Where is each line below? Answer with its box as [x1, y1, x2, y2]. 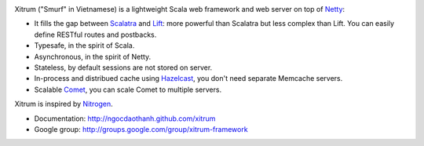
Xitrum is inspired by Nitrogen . [14, 99, 113, 109]
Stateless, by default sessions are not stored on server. [34, 63, 213, 72]
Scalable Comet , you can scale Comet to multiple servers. [34, 85, 222, 94]
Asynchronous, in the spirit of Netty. [34, 52, 152, 61]
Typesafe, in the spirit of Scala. [34, 41, 135, 50]
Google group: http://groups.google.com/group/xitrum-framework [34, 124, 248, 133]
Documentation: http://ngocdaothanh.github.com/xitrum [34, 114, 216, 123]
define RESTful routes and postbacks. [34, 30, 157, 39]
